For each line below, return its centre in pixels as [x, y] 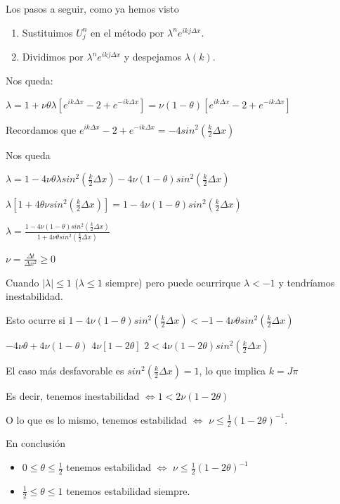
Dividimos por [53, 57]
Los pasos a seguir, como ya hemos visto [92, 8]
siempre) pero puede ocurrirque [173, 282]
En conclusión [36, 443]
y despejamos [153, 57]
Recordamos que [41, 129]
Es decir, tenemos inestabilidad [73, 396]
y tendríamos [307, 282]
